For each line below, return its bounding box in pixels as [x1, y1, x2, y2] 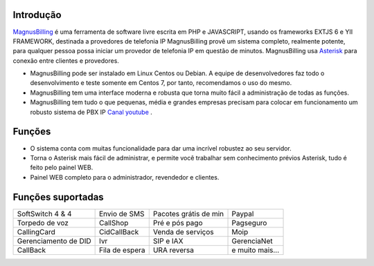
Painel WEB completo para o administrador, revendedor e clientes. [30, 173, 220, 181]
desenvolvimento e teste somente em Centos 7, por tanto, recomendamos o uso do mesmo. [30, 79, 292, 87]
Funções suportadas [12, 191, 104, 203]
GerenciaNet [231, 236, 273, 245]
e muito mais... [231, 245, 280, 255]
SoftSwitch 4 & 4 [17, 209, 72, 218]
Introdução [12, 9, 62, 21]
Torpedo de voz [17, 218, 69, 227]
